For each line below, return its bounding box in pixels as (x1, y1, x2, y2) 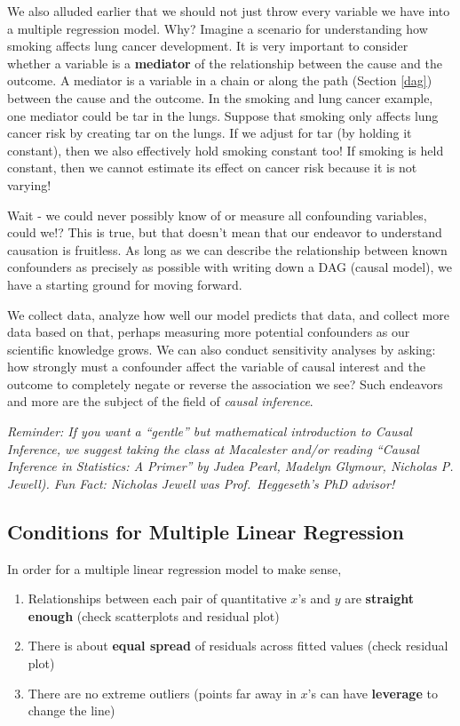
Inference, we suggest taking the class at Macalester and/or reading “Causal (7, 439, 419, 458)
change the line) (28, 701, 115, 720)
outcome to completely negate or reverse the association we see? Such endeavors (7, 374, 443, 393)
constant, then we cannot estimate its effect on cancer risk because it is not (7, 158, 417, 177)
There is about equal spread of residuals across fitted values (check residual (28, 636, 448, 655)
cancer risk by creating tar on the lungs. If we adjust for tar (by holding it (7, 124, 412, 142)
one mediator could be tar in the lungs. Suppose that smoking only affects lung (7, 106, 439, 124)
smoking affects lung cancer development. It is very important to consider (7, 36, 408, 55)
